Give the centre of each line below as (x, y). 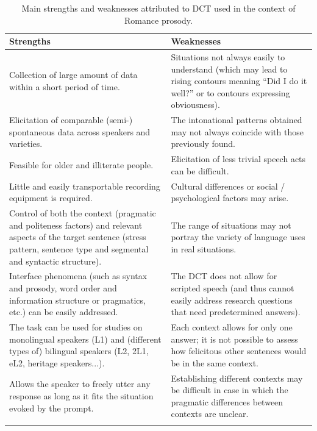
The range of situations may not (231, 225)
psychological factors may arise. (230, 198)
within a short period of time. (65, 87)
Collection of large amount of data (73, 75)
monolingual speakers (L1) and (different (85, 339)
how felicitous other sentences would (239, 351)
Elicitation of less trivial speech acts (238, 159)
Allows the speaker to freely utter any (80, 384)
